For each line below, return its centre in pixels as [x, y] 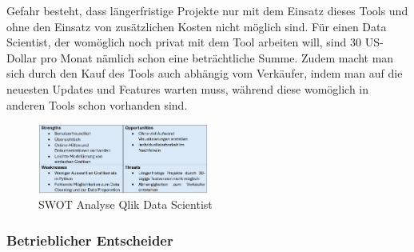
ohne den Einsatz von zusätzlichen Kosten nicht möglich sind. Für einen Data [197, 26]
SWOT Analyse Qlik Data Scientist [125, 204]
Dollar [22, 57]
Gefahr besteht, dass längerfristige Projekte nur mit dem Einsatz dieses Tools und [207, 10]
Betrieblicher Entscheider [90, 240]
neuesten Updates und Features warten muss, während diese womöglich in [188, 88]
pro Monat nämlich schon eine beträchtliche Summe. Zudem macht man [217, 57]
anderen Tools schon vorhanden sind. [97, 104]
